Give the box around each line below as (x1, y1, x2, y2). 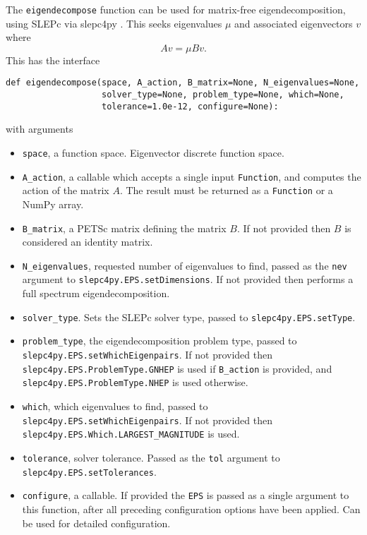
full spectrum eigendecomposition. (22, 286, 170, 301)
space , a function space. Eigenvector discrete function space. (22, 145, 284, 160)
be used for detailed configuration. (22, 515, 171, 530)
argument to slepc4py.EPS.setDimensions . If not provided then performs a (22, 272, 354, 287)
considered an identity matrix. (22, 234, 153, 249)
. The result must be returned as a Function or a (119, 183, 333, 198)
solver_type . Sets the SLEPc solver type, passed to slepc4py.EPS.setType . (22, 309, 356, 324)
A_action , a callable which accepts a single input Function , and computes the (22, 169, 361, 184)
